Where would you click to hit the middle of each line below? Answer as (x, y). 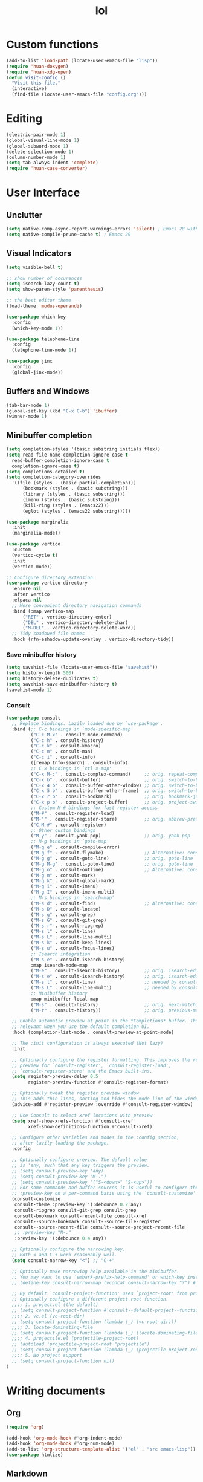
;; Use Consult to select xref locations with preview (82, 1115)
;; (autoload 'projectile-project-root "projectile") (81, 1344)
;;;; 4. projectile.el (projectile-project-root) (75, 1339)
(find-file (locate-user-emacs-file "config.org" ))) (79, 94)
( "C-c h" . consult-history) (67, 740)
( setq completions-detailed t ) (46, 472)
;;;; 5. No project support (47, 1356)
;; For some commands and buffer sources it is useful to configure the (105, 1188)
